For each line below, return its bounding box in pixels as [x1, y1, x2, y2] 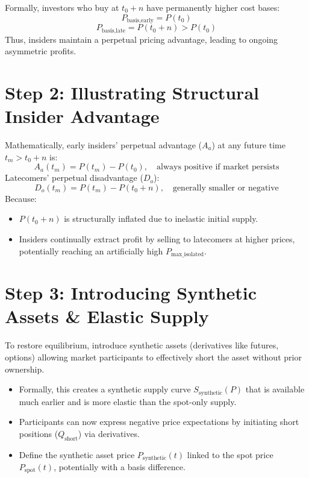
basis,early [126, 17, 154, 24]
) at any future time [211, 139, 286, 151]
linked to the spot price [187, 448, 273, 461]
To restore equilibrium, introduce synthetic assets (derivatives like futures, [5, 339, 279, 351]
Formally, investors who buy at [5, 1, 119, 13]
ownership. [5, 362, 45, 375]
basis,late [101, 27, 126, 34]
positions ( [19, 427, 58, 439]
